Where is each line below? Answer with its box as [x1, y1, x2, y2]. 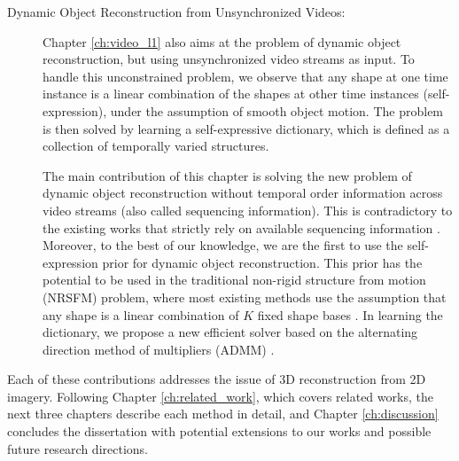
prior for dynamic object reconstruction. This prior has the [102, 253, 423, 271]
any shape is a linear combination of [43, 305, 239, 324]
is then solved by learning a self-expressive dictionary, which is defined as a [43, 119, 450, 137]
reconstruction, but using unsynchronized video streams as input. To [43, 50, 415, 68]
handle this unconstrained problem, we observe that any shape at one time [43, 66, 448, 85]
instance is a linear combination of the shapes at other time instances [43, 84, 419, 103]
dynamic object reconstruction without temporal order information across [43, 184, 443, 202]
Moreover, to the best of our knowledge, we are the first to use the [43, 236, 403, 254]
